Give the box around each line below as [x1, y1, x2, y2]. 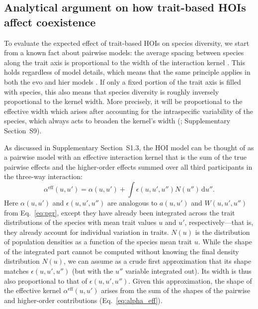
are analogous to [107, 197, 158, 207]
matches [4, 266, 29, 276]
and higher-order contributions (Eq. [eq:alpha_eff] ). [4, 295, 163, 305]
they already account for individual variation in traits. [4, 226, 169, 237]
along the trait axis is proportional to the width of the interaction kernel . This [4, 57, 246, 67]
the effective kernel [4, 285, 61, 296]
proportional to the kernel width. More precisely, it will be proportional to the [4, 96, 243, 106]
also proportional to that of [4, 275, 87, 286]
